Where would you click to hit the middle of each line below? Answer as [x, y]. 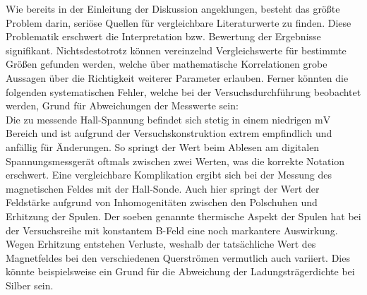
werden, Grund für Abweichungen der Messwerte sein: [122, 106]
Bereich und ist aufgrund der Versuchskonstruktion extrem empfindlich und [169, 133]
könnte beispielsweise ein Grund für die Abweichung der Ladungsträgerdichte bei [180, 271]
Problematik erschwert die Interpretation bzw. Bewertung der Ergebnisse [163, 36]
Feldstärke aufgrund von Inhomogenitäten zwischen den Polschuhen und [162, 202]
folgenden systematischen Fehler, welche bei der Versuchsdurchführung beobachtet [183, 91]
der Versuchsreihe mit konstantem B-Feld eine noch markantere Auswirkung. [172, 230]
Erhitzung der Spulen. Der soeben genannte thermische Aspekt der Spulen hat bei [183, 216]
